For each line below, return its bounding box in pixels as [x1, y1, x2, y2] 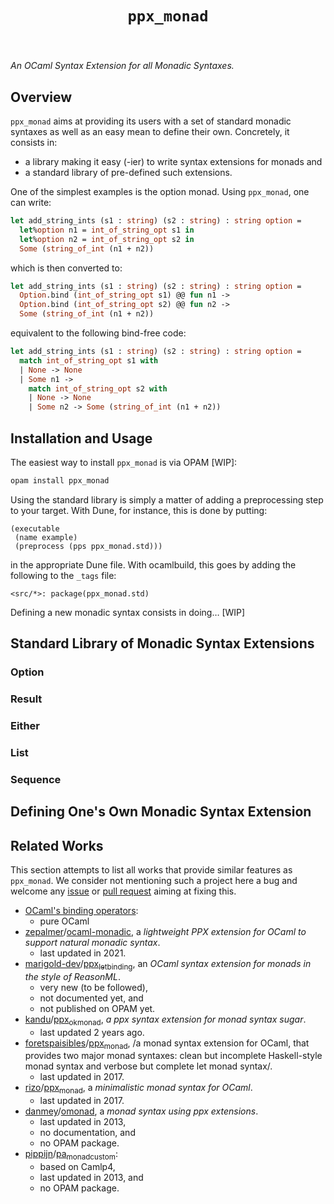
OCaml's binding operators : [24, 905, 139, 917]
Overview [10, 88, 73, 106]
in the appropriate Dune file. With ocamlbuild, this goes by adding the [10, 558, 297, 571]
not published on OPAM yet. [39, 1002, 156, 1014]
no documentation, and [39, 1127, 136, 1139]
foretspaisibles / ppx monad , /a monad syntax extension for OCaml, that [24, 1037, 310, 1051]
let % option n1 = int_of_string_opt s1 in [19, 225, 195, 235]
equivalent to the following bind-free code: [10, 327, 187, 339]
